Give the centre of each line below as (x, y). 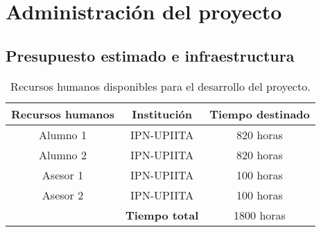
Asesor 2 (63, 195)
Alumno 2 (63, 154)
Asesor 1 (63, 175)
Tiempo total (162, 215)
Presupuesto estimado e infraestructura (150, 55)
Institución (162, 114)
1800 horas (260, 215)
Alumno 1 (63, 134)
